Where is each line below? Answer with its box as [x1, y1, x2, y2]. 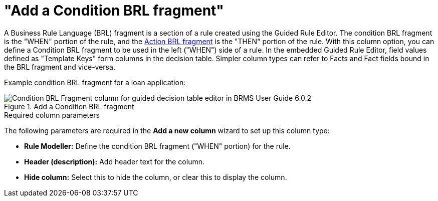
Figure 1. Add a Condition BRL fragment [4, 102, 134, 111]
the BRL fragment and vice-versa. [4, 62, 115, 71]
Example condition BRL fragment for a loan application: [4, 78, 186, 87]
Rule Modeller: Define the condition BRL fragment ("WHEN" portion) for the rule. [24, 141, 291, 150]
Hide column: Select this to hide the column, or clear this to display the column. [24, 172, 287, 181]
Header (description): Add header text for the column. [24, 157, 204, 166]
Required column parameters [4, 110, 100, 119]
